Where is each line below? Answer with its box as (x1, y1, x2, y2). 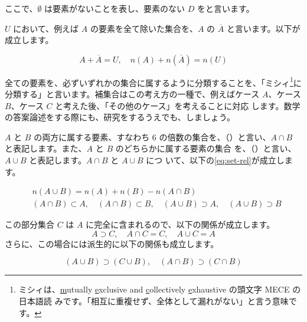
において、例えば (13, 22, 79, 34)
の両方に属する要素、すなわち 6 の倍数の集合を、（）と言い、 (34, 130, 271, 143)
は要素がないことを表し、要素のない (44, 2, 185, 14)
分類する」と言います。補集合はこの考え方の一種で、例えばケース (5, 88, 260, 100)
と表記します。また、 (5, 142, 87, 155)
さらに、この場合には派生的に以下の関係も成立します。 (5, 237, 219, 249)
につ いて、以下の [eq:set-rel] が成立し (146, 154, 285, 166)
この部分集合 (5, 218, 54, 231)
